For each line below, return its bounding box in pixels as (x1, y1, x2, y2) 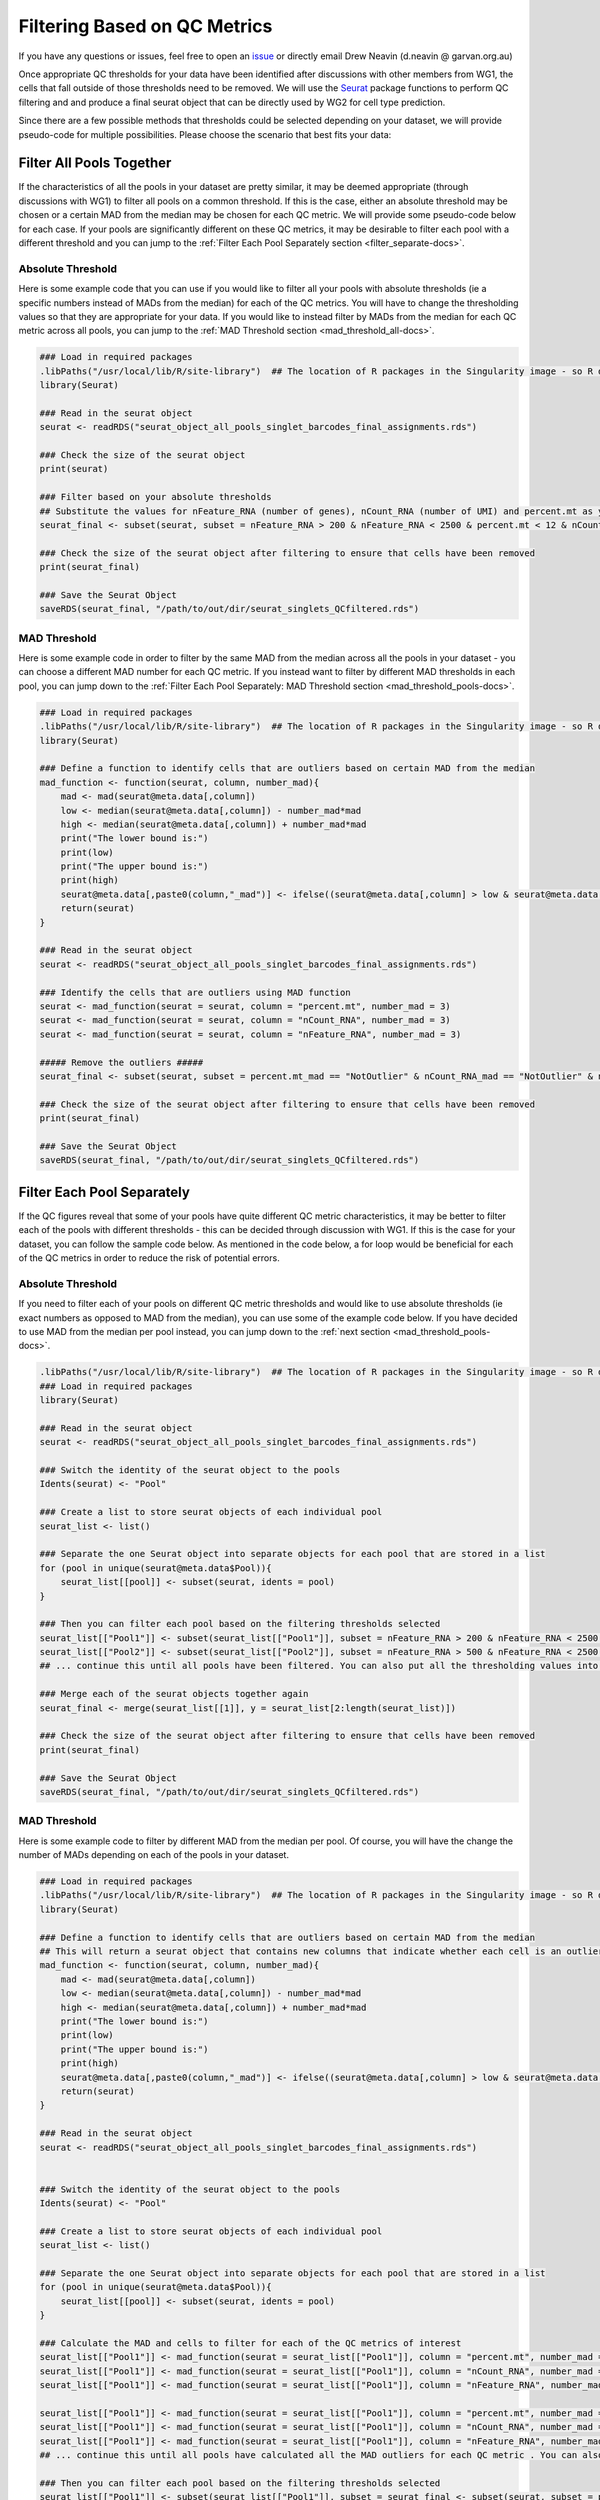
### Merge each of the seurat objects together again (39, 1688, 309, 1700)
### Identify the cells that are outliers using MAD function (39, 986, 351, 998)
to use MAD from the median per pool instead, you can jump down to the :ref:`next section (18, 1325, 391, 1337)
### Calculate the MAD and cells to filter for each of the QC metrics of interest (39, 2337, 462, 2349)
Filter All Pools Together (18, 155, 172, 172)
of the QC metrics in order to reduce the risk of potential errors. (18, 1251, 280, 1264)
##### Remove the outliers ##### (39, 1056, 204, 1068)
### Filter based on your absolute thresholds (39, 491, 272, 503)
